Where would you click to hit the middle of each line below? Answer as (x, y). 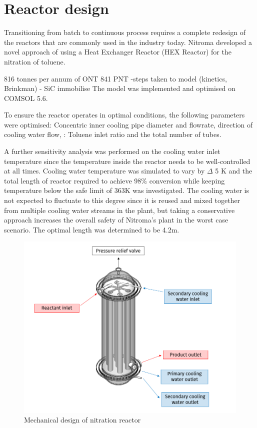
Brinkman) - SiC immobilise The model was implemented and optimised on (120, 88)
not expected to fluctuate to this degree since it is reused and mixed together (122, 200)
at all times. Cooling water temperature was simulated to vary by (104, 171)
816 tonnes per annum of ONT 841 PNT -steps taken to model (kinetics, (115, 78)
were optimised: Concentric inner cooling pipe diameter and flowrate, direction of (128, 124)
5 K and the (234, 171)
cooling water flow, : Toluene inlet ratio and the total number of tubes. (113, 134)
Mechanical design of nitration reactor (82, 420)
